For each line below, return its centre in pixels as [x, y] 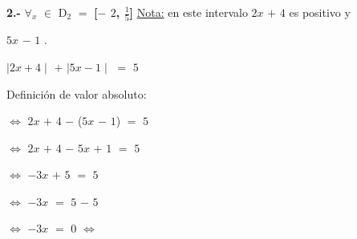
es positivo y [320, 12]
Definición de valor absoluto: [77, 93]
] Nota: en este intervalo [189, 12]
